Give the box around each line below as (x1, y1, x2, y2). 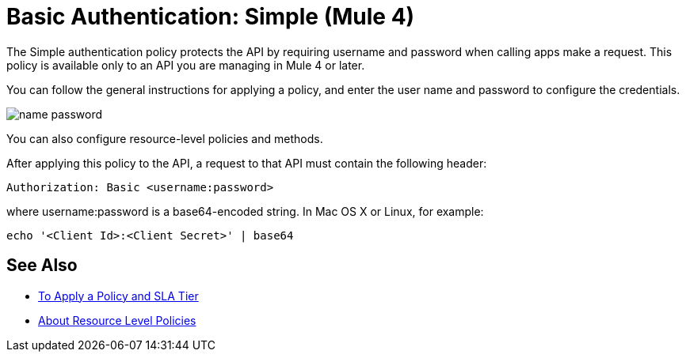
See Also (6, 255, 78, 276)
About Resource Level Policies (38, 313, 196, 327)
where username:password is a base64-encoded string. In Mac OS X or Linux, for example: (6, 204, 484, 218)
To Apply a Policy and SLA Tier (38, 288, 199, 303)
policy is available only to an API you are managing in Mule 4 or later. (6, 58, 365, 72)
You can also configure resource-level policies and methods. (6, 131, 323, 145)
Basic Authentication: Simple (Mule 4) (6, 3, 415, 30)
